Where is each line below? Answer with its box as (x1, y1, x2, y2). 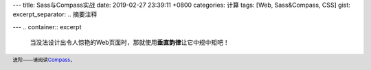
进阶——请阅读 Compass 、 (12, 56, 76, 64)
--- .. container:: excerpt (12, 22, 82, 31)
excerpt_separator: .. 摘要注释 (12, 10, 98, 18)
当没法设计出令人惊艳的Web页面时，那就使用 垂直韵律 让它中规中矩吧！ (30, 38, 229, 47)
